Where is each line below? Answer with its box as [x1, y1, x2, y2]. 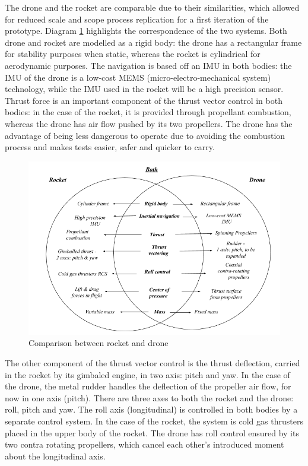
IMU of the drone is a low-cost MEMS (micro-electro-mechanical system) [5, 71, 271, 83]
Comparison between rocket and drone [28, 337, 169, 349]
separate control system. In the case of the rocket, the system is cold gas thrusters [5, 414, 303, 427]
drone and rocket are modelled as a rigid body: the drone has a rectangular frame [5, 36, 302, 48]
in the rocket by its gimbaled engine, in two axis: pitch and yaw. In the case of [5, 368, 290, 381]
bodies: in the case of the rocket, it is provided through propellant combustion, [5, 106, 291, 118]
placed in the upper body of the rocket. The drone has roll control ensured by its [5, 426, 299, 439]
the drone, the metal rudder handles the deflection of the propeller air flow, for [5, 380, 291, 392]
